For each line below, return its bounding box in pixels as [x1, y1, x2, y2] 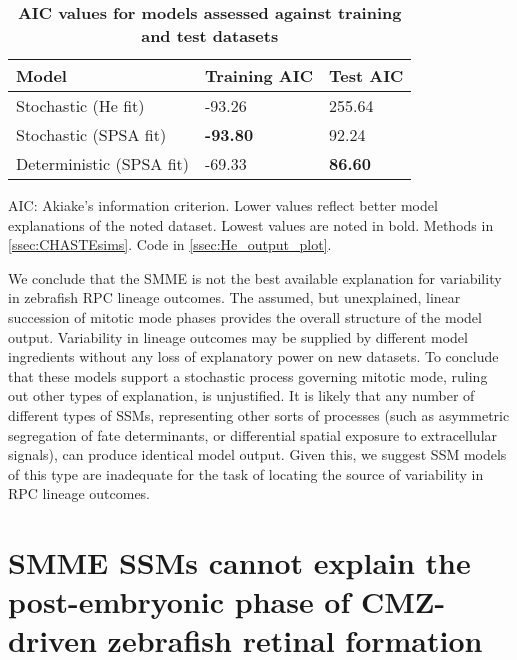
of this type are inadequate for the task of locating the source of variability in [8, 463, 484, 484]
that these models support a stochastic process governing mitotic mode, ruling [8, 365, 488, 386]
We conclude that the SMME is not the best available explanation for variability [8, 267, 502, 288]
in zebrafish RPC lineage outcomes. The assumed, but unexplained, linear [8, 287, 461, 308]
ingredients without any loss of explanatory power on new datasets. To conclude [8, 346, 499, 367]
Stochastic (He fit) [16, 94, 145, 117]
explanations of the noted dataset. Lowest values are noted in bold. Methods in [8, 214, 494, 235]
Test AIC [329, 64, 404, 87]
